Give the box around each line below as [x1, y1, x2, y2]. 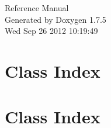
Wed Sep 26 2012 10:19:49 [5, 25, 98, 37]
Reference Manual [5, 2, 69, 13]
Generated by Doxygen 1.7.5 [5, 13, 106, 25]
